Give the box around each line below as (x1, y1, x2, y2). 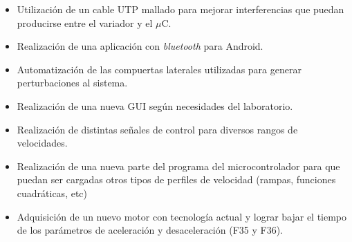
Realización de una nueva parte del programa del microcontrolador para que (17, 158, 340, 173)
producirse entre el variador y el (17, 15, 153, 30)
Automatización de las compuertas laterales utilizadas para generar (17, 62, 302, 76)
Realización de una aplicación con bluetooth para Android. (17, 39, 263, 53)
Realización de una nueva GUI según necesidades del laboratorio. (17, 98, 293, 113)
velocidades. (17, 136, 68, 150)
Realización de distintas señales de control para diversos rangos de (17, 122, 298, 136)
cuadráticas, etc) (17, 185, 88, 200)
